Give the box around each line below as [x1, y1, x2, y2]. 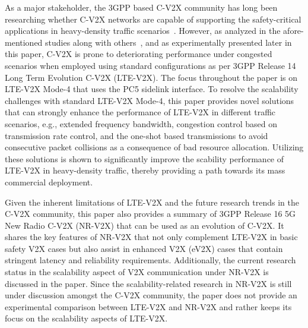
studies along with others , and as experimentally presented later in [45, 36, 292, 48]
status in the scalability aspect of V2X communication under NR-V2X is [5, 266, 269, 278]
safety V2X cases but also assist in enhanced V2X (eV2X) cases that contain [5, 242, 283, 254]
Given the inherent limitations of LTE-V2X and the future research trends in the [5, 195, 299, 208]
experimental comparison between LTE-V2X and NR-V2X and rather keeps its [5, 300, 292, 313]
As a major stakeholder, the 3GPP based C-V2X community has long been [5, 1, 278, 13]
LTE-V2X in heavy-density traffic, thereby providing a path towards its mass [5, 164, 285, 176]
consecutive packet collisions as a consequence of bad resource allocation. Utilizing [5, 141, 304, 153]
